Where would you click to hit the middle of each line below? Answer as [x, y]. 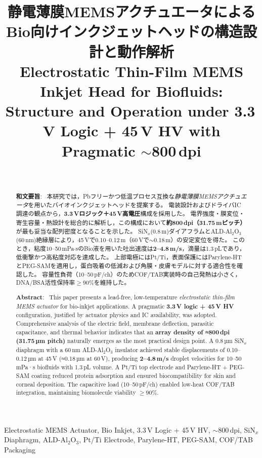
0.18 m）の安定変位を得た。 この [199, 240]
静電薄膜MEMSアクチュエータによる [132, 11]
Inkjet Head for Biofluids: [132, 90]
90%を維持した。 [107, 282]
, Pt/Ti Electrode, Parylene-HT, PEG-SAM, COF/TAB [166, 440]
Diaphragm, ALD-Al [36, 440]
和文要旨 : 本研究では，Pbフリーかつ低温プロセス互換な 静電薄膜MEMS [116, 196]
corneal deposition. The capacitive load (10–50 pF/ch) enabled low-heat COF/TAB [125, 384]
